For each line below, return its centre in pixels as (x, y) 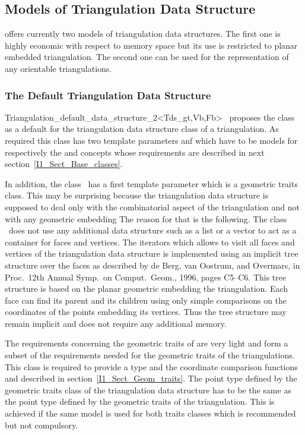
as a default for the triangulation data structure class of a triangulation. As (142, 129)
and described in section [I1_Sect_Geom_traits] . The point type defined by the (151, 378)
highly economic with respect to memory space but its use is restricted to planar (151, 45)
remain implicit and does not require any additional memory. (116, 323)
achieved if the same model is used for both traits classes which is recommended (150, 413)
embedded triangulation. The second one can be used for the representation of (147, 57)
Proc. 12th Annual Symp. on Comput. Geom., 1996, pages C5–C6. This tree (146, 277)
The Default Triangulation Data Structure (108, 95)
